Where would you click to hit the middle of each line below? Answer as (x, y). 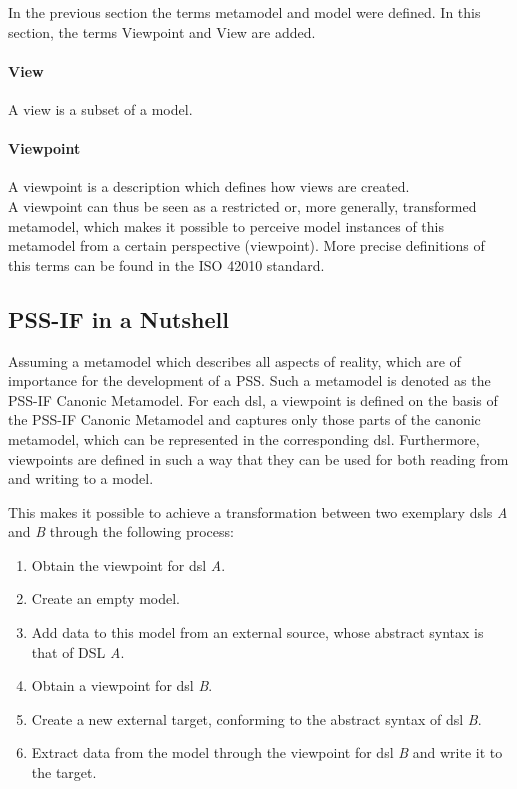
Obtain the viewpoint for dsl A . (128, 564)
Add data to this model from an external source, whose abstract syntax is (257, 632)
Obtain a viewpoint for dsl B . (122, 685)
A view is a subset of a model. (100, 108)
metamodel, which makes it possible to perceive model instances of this (226, 225)
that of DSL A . (78, 651)
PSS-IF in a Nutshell (118, 318)
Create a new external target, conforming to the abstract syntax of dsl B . (256, 718)
